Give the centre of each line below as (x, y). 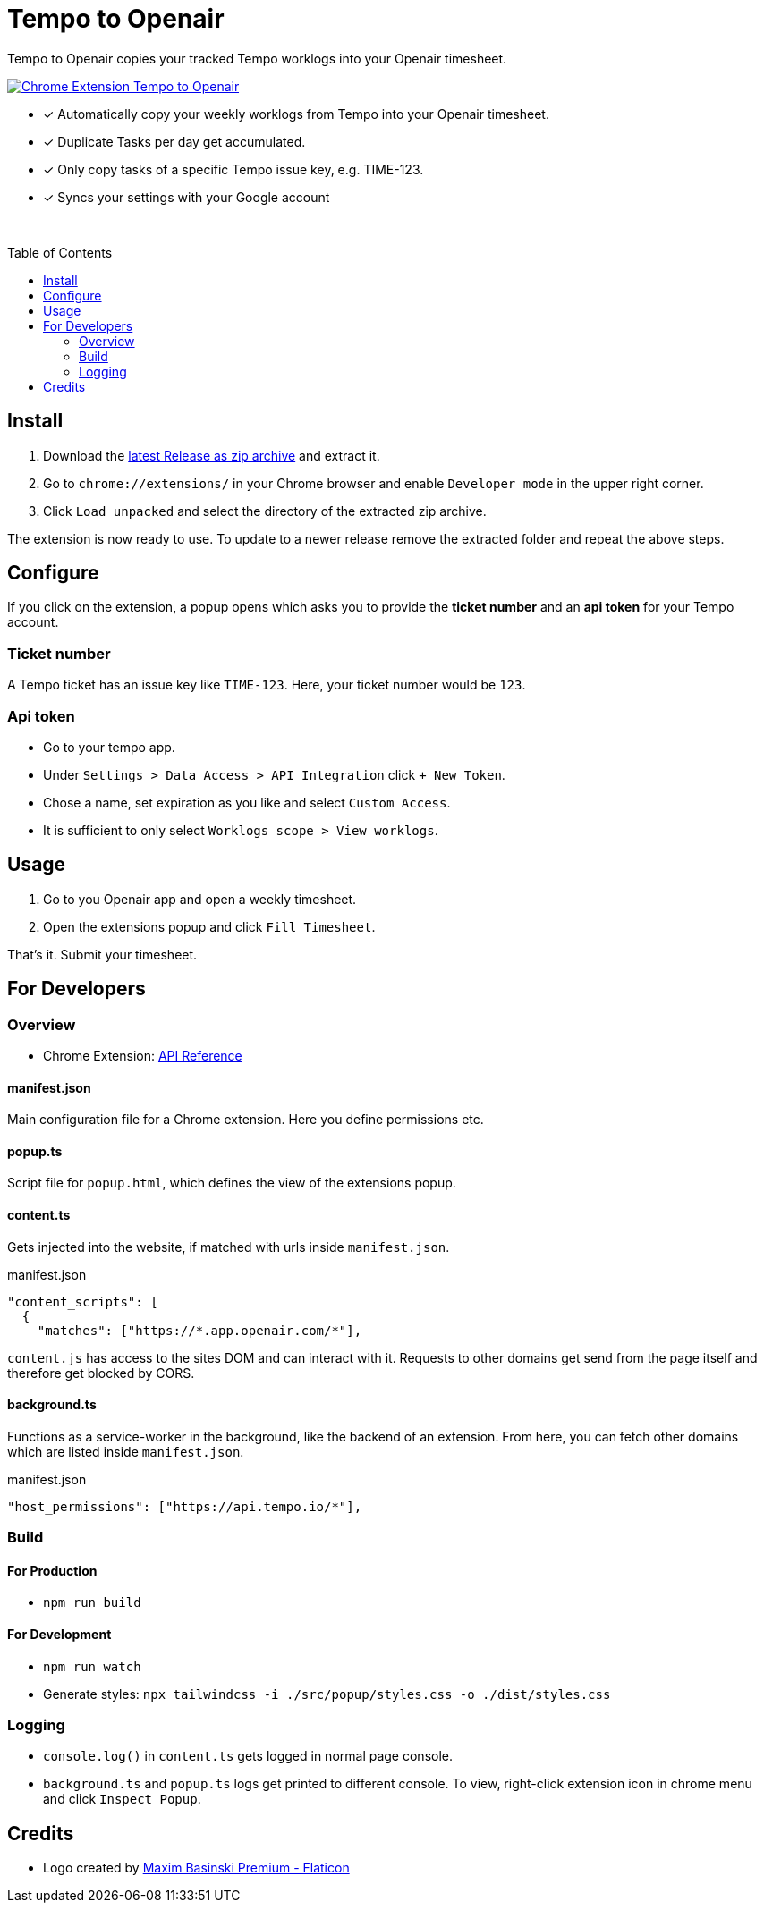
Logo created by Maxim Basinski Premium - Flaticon (196, 1868)
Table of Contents (60, 252)
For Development (59, 1635)
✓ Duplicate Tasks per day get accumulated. (174, 141)
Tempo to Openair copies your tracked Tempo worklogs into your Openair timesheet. (257, 58)
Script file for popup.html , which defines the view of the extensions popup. (232, 1183)
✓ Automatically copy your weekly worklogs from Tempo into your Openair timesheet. (296, 114)
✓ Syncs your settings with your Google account (187, 197)
